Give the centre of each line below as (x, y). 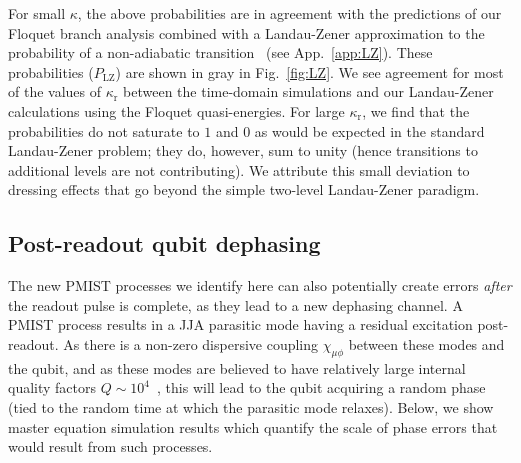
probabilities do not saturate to (104, 130)
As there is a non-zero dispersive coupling (191, 343)
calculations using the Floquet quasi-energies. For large (176, 110)
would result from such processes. (110, 446)
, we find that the (416, 110)
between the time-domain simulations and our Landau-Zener (308, 91)
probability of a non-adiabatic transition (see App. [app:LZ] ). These (220, 52)
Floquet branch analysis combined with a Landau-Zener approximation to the (246, 32)
